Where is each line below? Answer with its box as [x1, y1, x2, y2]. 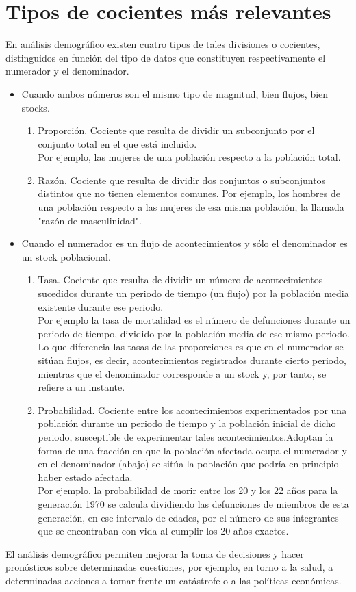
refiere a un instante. [38, 380, 125, 394]
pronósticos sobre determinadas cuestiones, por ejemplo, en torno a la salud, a [5, 560, 333, 574]
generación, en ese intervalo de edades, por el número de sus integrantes [38, 510, 339, 524]
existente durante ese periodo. [38, 299, 164, 313]
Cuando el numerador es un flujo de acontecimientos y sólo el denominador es [21, 236, 348, 250]
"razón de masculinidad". [38, 213, 142, 227]
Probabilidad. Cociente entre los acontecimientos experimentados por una [38, 402, 347, 417]
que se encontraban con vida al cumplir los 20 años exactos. [38, 524, 289, 538]
